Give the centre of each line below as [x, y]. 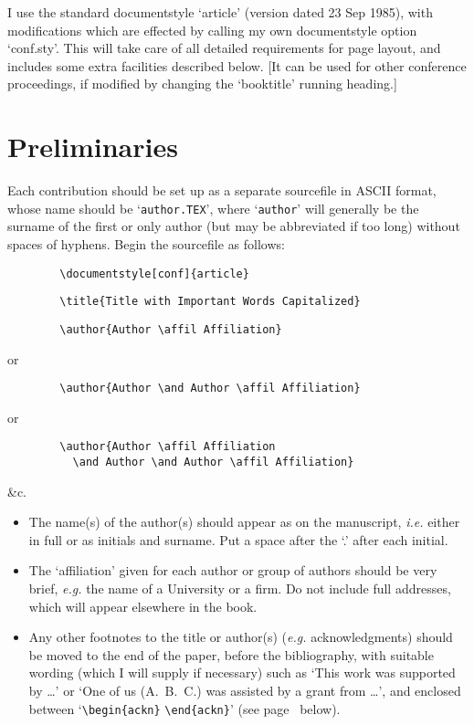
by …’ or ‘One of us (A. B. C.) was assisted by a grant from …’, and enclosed [245, 690]
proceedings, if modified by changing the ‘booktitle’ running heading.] [202, 84]
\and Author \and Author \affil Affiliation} [213, 462]
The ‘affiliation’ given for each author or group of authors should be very [233, 570]
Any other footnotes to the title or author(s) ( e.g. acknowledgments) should [241, 637]
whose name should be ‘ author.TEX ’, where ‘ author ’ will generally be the [213, 208]
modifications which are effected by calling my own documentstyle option [212, 30]
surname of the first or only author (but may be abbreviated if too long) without [234, 226]
